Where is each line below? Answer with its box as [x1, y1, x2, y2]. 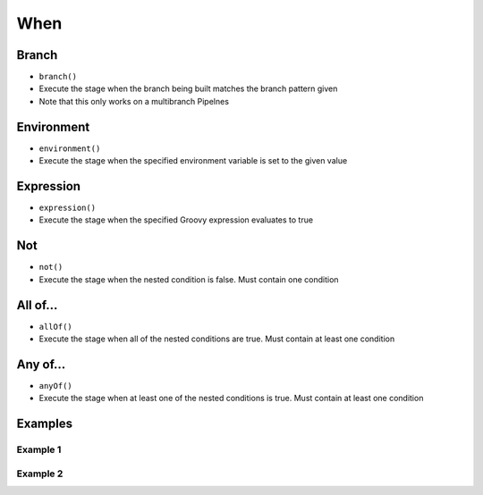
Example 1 [16, 443, 62, 456]
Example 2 [16, 467, 64, 480]
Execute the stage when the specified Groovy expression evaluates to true [38, 214, 313, 225]
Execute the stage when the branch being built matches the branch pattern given [38, 83, 338, 94]
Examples [16, 416, 73, 432]
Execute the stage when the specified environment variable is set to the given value [38, 155, 348, 166]
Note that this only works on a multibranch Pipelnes [38, 96, 230, 106]
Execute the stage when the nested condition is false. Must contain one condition [38, 273, 339, 285]
